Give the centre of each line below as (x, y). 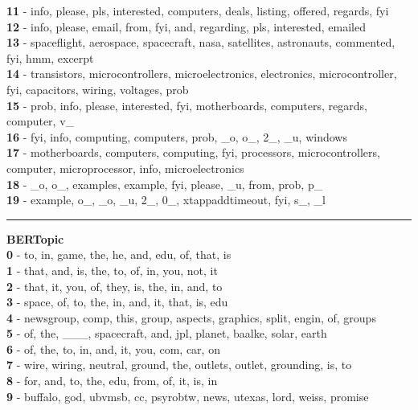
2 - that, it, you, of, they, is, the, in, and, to (115, 286)
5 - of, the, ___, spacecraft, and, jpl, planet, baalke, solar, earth (167, 333)
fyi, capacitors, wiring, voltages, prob (98, 89)
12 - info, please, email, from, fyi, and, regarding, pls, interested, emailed (186, 26)
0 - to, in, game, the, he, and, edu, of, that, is (119, 254)
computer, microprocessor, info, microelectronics (125, 168)
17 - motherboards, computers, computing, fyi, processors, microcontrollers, (193, 152)
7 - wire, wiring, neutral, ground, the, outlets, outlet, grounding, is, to (179, 365)
